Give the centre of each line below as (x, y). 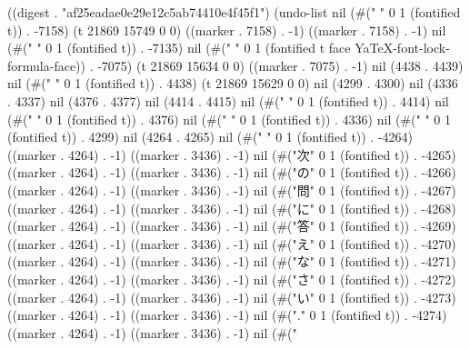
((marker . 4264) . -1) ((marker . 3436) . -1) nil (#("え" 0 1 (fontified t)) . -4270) (232, 243)
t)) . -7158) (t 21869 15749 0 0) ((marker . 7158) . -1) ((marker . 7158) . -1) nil (227, 30)
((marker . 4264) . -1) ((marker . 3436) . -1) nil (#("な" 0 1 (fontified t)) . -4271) (232, 261)
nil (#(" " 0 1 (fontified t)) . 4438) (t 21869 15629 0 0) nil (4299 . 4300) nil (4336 (233, 83)
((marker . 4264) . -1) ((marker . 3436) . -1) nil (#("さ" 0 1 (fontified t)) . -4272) (232, 279)
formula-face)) (46, 65)
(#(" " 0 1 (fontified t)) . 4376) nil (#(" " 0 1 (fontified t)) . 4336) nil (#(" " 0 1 (229, 119)
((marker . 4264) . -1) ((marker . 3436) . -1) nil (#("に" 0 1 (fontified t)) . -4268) (232, 208)
